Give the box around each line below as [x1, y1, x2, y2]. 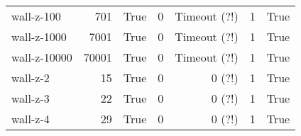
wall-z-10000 [11, 49, 72, 65]
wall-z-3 [11, 90, 50, 106]
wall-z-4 [11, 110, 50, 127]
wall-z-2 [11, 69, 50, 86]
